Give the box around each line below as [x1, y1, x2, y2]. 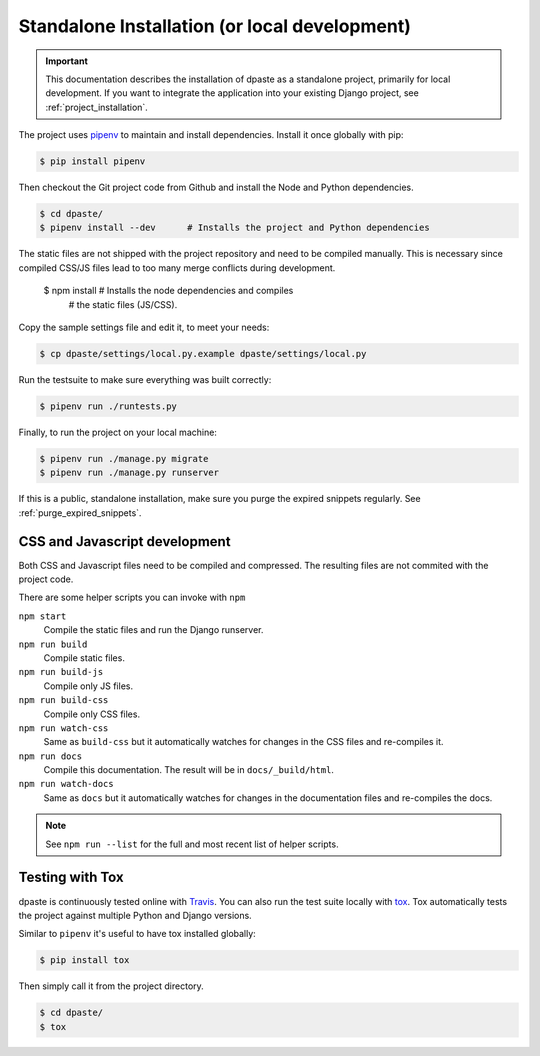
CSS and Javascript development [18, 533, 231, 550]
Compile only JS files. [43, 680, 134, 692]
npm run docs [18, 750, 83, 762]
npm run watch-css [18, 722, 109, 734]
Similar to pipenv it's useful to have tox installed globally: [18, 928, 257, 940]
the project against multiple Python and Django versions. [18, 909, 252, 921]
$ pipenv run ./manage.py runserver [39, 467, 220, 479]
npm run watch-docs [18, 778, 114, 790]
